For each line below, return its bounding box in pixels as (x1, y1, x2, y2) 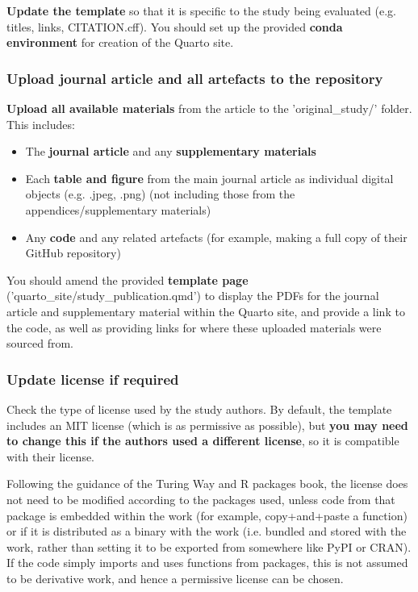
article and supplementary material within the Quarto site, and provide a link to (6, 302, 405, 319)
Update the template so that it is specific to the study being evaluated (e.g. (6, 2, 396, 19)
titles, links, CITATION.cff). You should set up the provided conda (6, 18, 343, 35)
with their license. (6, 448, 95, 465)
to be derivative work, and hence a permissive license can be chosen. (6, 569, 344, 586)
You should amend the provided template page (6, 271, 249, 288)
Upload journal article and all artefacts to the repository (6, 68, 383, 88)
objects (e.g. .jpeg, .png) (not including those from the (25, 186, 295, 202)
